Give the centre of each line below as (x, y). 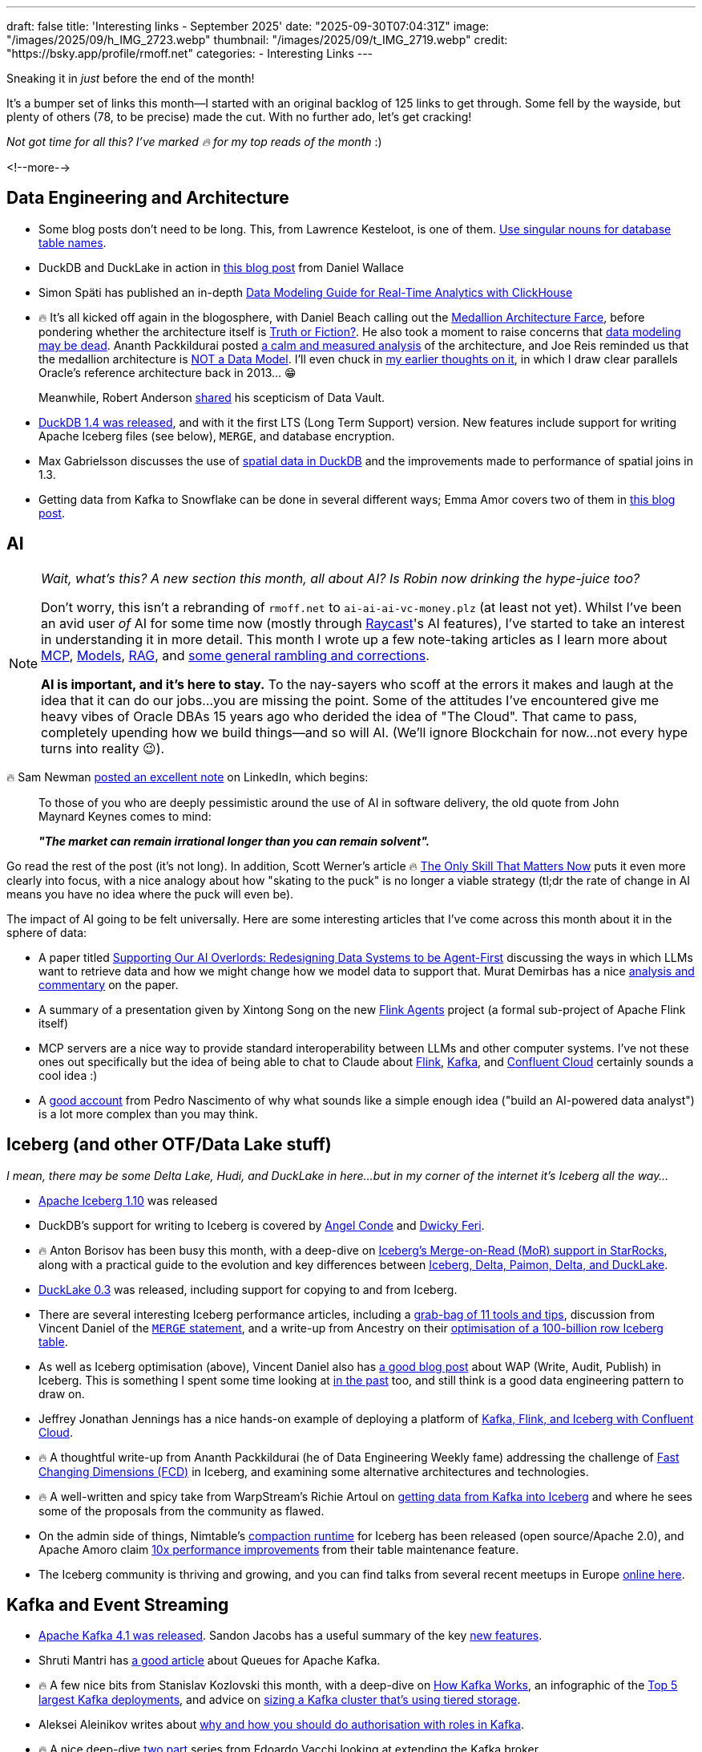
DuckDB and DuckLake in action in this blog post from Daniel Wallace (221, 267)
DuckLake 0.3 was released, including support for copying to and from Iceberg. (248, 1289)
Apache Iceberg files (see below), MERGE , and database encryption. (217, 436)
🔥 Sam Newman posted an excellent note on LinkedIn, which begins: (188, 777)
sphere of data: (47, 932)
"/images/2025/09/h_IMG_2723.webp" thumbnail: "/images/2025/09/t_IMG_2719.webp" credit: (257, 40)
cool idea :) (68, 1075)
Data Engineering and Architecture (148, 198)
